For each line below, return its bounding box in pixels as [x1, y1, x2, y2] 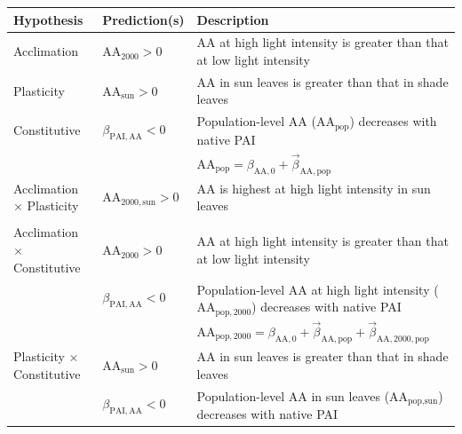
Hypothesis [13, 10, 84, 28]
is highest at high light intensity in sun [219, 178, 431, 197]
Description [196, 10, 269, 28]
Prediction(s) [102, 10, 185, 28]
